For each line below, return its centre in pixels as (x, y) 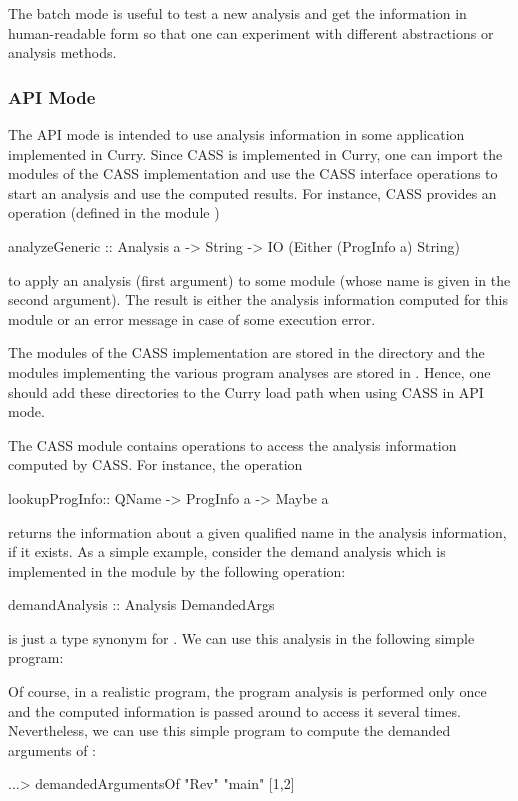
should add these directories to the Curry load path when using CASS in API (246, 391)
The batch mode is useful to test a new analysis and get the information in (237, 13)
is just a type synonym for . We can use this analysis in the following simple (241, 637)
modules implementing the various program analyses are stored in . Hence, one (249, 371)
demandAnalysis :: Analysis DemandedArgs (141, 604)
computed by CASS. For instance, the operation (155, 464)
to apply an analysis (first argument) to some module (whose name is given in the (259, 279)
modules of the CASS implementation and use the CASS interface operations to (253, 173)
